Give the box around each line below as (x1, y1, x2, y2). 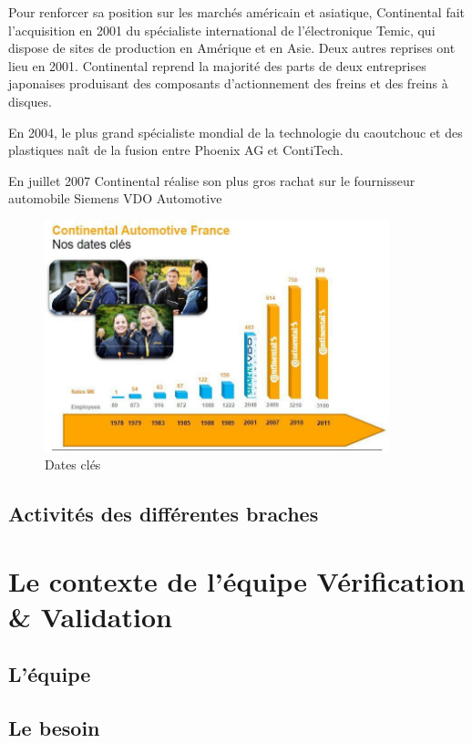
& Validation (8, 597, 172, 635)
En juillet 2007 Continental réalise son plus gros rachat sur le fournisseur (8, 170, 416, 190)
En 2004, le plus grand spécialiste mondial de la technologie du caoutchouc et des (8, 122, 463, 141)
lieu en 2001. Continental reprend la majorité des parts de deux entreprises (8, 56, 426, 75)
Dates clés (45, 455, 101, 474)
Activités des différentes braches (8, 500, 319, 528)
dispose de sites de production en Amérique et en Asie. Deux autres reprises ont (8, 38, 456, 57)
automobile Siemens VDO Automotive (8, 189, 222, 208)
